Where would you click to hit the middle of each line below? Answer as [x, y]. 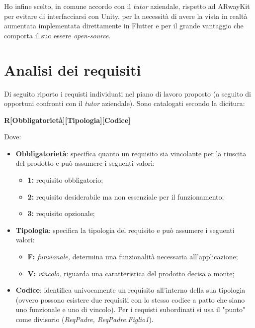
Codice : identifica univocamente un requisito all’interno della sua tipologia [130, 290]
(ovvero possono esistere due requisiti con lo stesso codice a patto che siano [130, 299]
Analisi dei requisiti [73, 69]
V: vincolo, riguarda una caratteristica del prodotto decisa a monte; [131, 273]
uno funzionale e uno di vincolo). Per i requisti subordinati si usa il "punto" [130, 309]
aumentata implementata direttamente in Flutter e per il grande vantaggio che [124, 26]
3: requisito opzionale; [61, 213]
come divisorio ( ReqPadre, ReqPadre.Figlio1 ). [85, 319]
